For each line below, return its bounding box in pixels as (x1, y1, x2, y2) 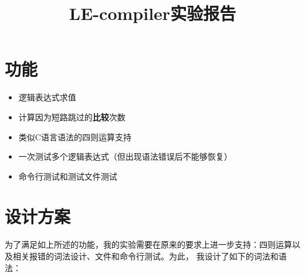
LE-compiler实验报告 (69, 1, 236, 25)
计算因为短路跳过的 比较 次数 (18, 110, 126, 123)
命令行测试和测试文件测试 (18, 170, 117, 182)
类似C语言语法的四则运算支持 (18, 130, 131, 143)
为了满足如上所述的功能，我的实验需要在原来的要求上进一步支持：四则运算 (5, 238, 292, 251)
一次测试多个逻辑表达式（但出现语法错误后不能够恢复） (18, 150, 232, 163)
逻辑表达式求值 (18, 91, 76, 103)
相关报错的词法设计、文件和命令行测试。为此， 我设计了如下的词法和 (12, 250, 279, 262)
